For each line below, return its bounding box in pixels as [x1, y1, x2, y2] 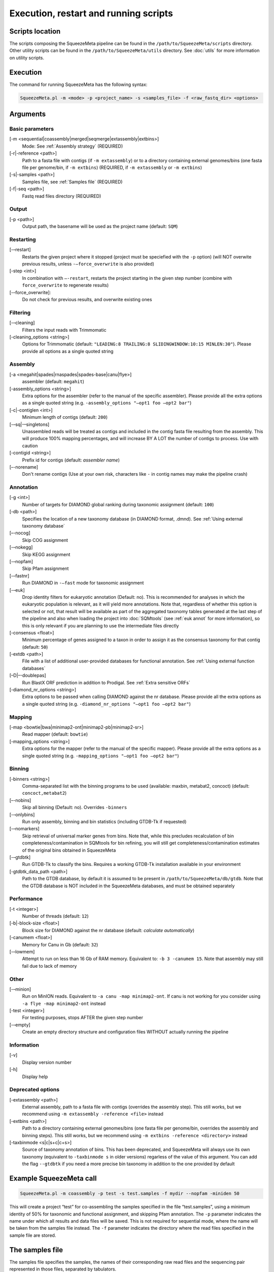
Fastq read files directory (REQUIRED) [22, 193, 101, 199]
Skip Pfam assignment [22, 565, 69, 572]
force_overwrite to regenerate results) [22, 282, 109, 288]
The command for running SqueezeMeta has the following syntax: [9, 81, 148, 88]
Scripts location [9, 27, 61, 36]
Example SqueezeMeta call [9, 1174, 97, 1183]
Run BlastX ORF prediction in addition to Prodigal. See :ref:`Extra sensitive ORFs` [22, 679, 190, 685]
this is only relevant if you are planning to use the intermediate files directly [22, 622, 179, 628]
